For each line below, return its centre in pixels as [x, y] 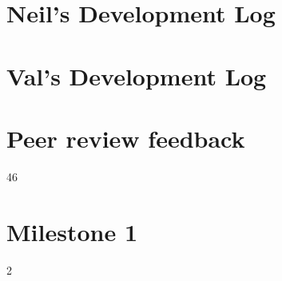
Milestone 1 [72, 231]
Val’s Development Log [137, 75]
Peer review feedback [126, 138]
